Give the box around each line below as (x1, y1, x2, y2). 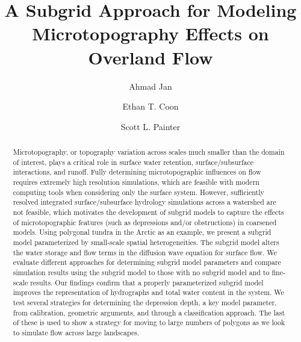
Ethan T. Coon (122, 100, 179, 113)
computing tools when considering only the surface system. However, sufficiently (13, 187, 264, 197)
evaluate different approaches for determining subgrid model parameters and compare (13, 257, 281, 267)
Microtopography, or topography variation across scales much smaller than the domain (13, 147, 285, 157)
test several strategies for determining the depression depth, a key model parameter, (13, 297, 277, 307)
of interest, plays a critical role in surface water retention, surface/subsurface (13, 157, 254, 167)
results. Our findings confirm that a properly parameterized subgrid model (30, 277, 264, 287)
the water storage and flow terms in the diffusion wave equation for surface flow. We (13, 247, 277, 257)
